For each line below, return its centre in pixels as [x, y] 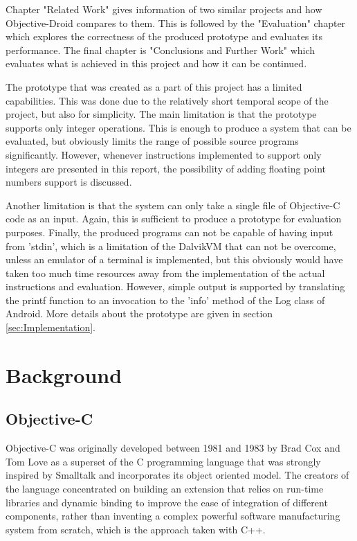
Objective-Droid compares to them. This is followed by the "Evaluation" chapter [176, 23]
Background [64, 374]
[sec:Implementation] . [51, 327]
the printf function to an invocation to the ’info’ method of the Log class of [165, 300]
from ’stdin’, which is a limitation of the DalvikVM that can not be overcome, [171, 246]
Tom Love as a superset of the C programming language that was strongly [163, 461]
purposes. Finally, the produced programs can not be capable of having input [170, 232]
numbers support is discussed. [69, 182]
